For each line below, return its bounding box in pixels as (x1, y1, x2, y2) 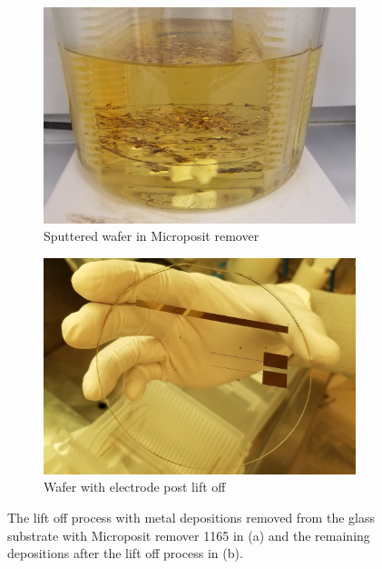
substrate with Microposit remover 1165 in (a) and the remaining (7, 525, 370, 544)
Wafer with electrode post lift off (44, 477, 226, 496)
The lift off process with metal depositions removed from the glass (7, 508, 375, 527)
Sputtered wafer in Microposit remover (44, 226, 260, 245)
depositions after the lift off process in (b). (7, 544, 243, 563)
